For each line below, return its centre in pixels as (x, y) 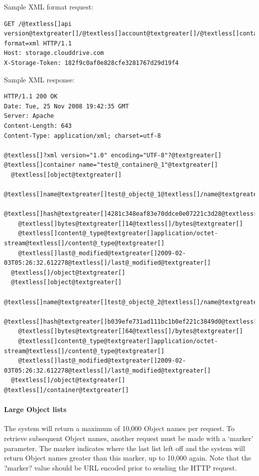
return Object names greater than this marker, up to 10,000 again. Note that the (128, 458)
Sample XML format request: (49, 6)
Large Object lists (35, 409)
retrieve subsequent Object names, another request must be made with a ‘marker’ (129, 438)
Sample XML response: (39, 79)
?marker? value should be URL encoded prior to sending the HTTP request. (121, 467)
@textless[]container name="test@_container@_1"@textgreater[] (111, 165)
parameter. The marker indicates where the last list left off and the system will (125, 448)
